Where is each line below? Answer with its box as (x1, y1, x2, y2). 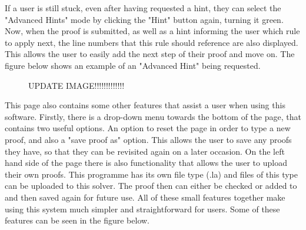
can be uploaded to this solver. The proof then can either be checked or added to (5, 179, 297, 192)
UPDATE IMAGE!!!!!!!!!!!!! (28, 79, 125, 91)
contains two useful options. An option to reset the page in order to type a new (5, 122, 291, 134)
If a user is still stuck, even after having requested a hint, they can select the (5, 2, 281, 14)
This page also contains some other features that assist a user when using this (5, 99, 285, 111)
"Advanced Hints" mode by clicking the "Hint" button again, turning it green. (5, 13, 284, 25)
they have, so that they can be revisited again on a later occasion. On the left (5, 145, 285, 157)
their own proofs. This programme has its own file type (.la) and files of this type (5, 168, 298, 180)
